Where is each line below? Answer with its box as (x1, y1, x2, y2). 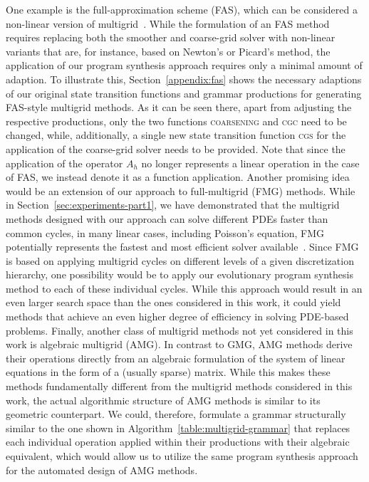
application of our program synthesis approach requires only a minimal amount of (6, 58, 363, 73)
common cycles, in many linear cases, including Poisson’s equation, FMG (6, 225, 325, 240)
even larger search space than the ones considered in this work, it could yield (6, 295, 341, 310)
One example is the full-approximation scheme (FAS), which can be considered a (6, 2, 358, 16)
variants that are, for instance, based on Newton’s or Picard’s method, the (6, 43, 331, 58)
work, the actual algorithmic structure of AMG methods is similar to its (6, 392, 321, 407)
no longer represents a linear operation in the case (141, 155, 360, 170)
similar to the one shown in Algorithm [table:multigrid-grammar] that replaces (6, 420, 350, 435)
